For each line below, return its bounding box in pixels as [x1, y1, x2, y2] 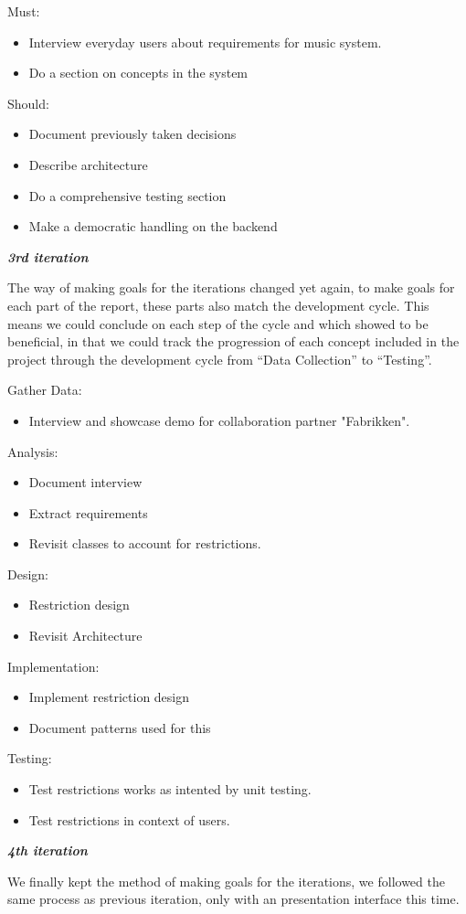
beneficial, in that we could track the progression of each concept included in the [7, 332, 460, 351]
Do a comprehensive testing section [28, 186, 227, 205]
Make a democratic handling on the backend [28, 217, 278, 236]
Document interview [28, 473, 143, 492]
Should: [7, 93, 49, 112]
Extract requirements [28, 503, 148, 522]
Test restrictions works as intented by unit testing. [28, 780, 312, 799]
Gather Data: [7, 380, 82, 399]
